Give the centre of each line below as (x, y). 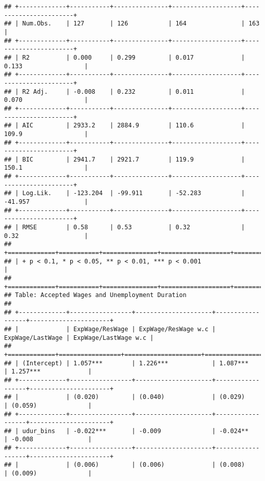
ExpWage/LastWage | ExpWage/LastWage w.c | (79, 338)
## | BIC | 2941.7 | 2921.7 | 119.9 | (125, 159)
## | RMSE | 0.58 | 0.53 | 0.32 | (125, 228)
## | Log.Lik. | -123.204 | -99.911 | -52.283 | (125, 193)
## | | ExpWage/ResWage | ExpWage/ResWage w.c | (110, 329)
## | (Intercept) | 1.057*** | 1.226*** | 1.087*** (126, 363)
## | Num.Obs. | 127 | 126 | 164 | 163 (132, 24)
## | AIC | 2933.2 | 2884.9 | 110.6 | (125, 126)
